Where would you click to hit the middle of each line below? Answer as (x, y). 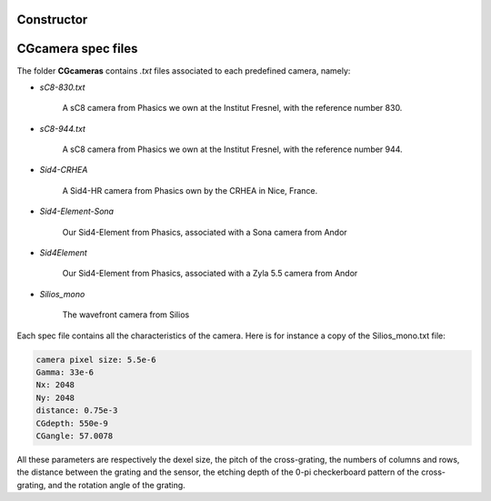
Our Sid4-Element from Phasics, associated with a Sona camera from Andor (205, 232)
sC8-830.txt (62, 87)
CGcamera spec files (77, 49)
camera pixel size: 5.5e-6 (96, 360)
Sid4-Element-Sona (76, 211)
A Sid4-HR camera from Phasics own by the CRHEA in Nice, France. (190, 190)
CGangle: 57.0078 (75, 436)
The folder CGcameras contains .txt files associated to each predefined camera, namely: (184, 70)
